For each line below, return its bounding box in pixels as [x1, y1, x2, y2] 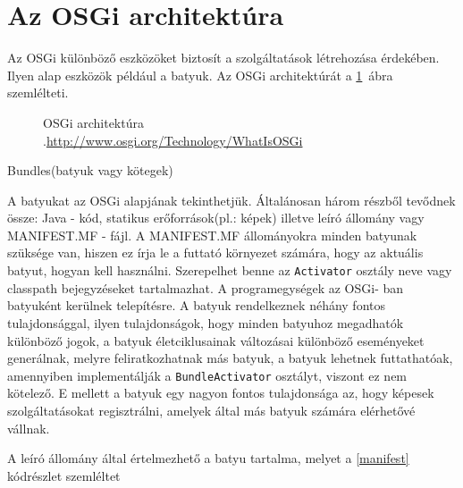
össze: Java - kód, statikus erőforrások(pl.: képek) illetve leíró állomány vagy [7, 208, 425, 227]
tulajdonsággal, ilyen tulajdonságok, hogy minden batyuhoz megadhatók [7, 313, 404, 332]
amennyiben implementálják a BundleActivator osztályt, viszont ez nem [7, 366, 408, 384]
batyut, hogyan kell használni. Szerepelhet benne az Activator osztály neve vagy [7, 261, 452, 280]
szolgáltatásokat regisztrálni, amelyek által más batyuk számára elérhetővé [7, 400, 416, 419]
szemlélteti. [7, 83, 69, 102]
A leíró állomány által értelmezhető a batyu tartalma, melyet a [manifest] [7, 449, 409, 467]
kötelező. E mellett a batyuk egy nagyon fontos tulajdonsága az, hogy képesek [7, 383, 434, 402]
